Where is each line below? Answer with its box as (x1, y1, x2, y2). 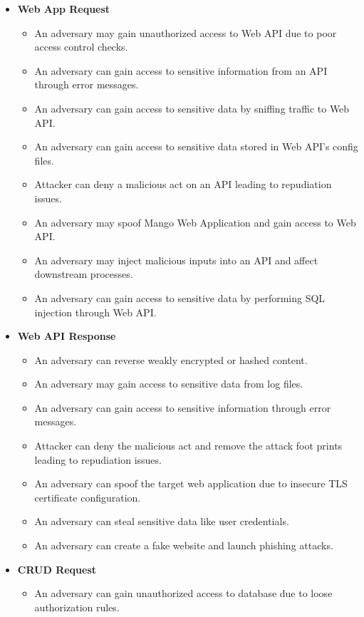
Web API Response (17, 328, 116, 343)
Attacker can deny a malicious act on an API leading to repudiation (34, 177, 332, 192)
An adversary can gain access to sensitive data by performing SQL (34, 290, 326, 305)
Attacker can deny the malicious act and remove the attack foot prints (34, 438, 343, 453)
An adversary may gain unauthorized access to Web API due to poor (34, 25, 337, 40)
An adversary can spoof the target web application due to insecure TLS (34, 476, 348, 491)
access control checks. (34, 39, 128, 54)
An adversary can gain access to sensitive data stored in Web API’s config (34, 139, 358, 154)
